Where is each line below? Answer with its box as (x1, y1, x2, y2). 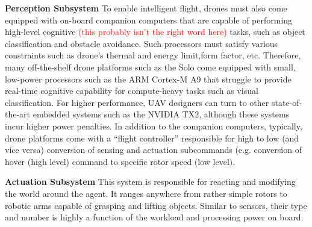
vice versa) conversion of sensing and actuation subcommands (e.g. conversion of (5, 143, 302, 156)
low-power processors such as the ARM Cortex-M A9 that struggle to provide (5, 72, 292, 85)
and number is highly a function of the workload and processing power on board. (5, 211, 304, 223)
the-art (5, 108, 31, 120)
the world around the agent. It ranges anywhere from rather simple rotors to (5, 187, 287, 199)
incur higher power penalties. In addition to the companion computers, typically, (5, 119, 302, 132)
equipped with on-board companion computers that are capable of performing (5, 13, 293, 26)
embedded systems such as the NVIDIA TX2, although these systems (33, 108, 290, 120)
